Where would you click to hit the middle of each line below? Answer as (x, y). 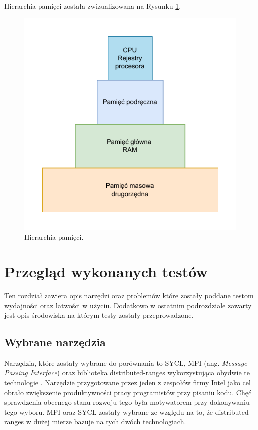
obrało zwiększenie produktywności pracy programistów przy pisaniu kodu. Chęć (128, 392)
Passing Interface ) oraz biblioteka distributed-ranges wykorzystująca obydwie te (127, 373)
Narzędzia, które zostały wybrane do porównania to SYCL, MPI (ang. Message (126, 363)
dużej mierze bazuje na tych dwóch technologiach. (110, 422)
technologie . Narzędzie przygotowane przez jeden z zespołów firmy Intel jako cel (128, 383)
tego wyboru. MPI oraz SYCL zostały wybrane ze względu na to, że (109, 412)
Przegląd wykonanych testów (106, 271)
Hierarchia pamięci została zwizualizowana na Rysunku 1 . (93, 6)
